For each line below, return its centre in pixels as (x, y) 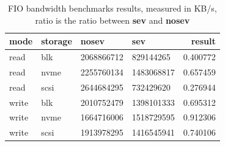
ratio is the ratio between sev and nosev (112, 20)
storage (57, 41)
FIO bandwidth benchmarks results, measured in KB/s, (112, 8)
